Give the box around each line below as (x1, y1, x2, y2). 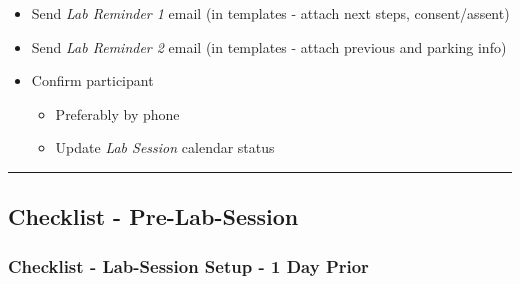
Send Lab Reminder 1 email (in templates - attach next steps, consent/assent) (31, 3, 510, 23)
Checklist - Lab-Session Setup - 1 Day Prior (8, 253, 369, 278)
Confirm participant (31, 70, 154, 91)
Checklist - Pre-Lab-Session (8, 201, 299, 232)
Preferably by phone (55, 103, 180, 124)
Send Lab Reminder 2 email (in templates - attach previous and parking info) (31, 36, 507, 57)
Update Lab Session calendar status (55, 137, 275, 158)
